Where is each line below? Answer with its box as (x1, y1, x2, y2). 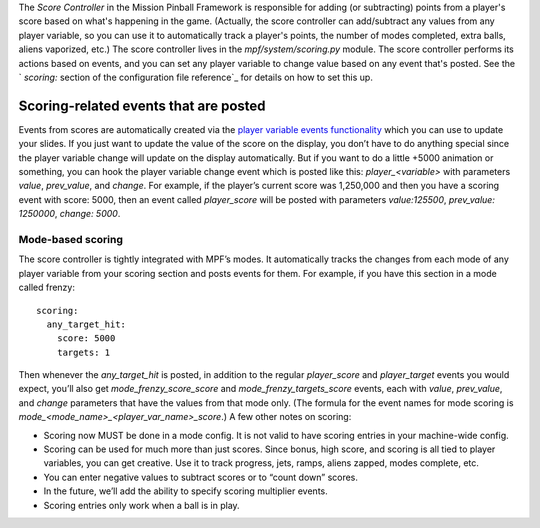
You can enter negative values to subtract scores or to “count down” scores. (43, 471, 359, 483)
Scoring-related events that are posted (18, 97, 266, 114)
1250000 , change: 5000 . (18, 208, 121, 220)
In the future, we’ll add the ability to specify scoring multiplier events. (43, 485, 329, 497)
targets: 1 (56, 346, 111, 358)
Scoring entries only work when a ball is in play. (43, 499, 240, 511)
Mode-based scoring (18, 232, 124, 246)
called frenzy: (18, 281, 75, 294)
